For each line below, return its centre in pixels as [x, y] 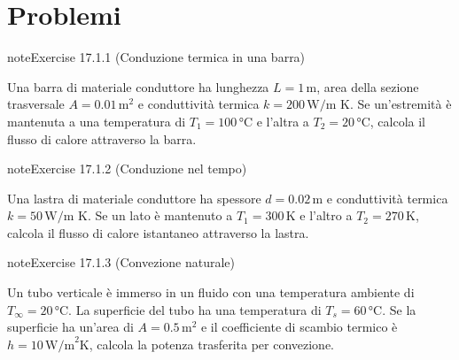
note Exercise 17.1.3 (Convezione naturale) [121, 262]
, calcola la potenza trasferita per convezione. [212, 344]
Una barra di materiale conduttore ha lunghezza [138, 86]
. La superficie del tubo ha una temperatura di [195, 309]
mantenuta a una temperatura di [97, 121]
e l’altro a [326, 215]
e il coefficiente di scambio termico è [299, 327]
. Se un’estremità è [401, 104]
